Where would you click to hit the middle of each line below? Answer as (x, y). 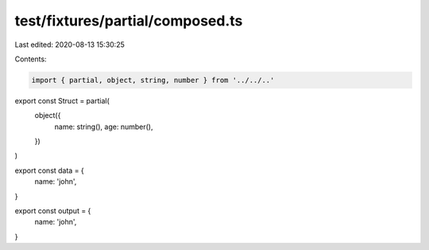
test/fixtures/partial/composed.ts (129, 21)
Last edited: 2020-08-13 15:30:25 (70, 45)
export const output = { (53, 211)
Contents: (31, 59)
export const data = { (50, 170)
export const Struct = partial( (62, 100)
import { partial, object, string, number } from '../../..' (153, 80)
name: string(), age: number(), (104, 127)
